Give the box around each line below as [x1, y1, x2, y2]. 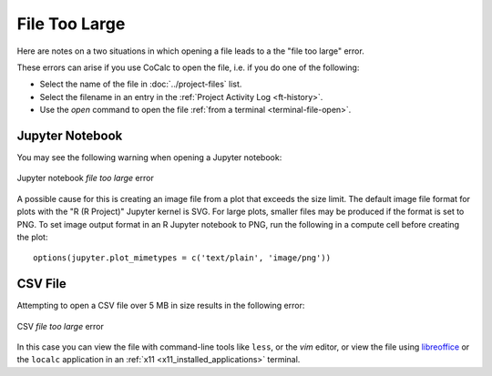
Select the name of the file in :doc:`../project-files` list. [39, 78, 242, 90]
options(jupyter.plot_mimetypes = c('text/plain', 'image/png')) [33, 253, 332, 263]
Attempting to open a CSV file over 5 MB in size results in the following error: [16, 300, 305, 311]
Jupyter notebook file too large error [16, 173, 154, 184]
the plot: [16, 231, 48, 242]
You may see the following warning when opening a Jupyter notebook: [16, 152, 282, 163]
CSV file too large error [16, 320, 104, 331]
